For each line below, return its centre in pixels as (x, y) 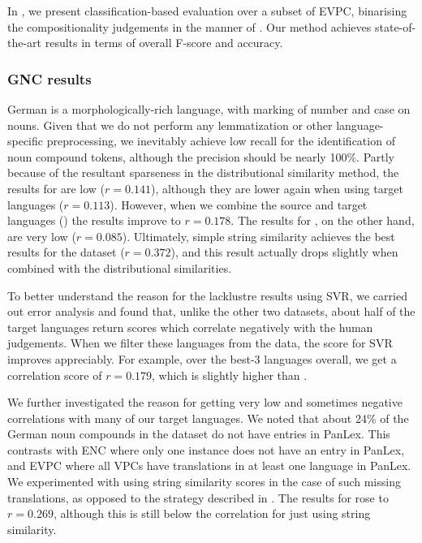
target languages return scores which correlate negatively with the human (190, 327)
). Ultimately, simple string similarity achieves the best (258, 236)
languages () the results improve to (94, 220)
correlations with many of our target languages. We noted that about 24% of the (208, 418)
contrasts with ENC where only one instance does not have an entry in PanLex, (206, 449)
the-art (25, 43)
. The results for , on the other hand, (323, 220)
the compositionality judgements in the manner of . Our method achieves (189, 26)
